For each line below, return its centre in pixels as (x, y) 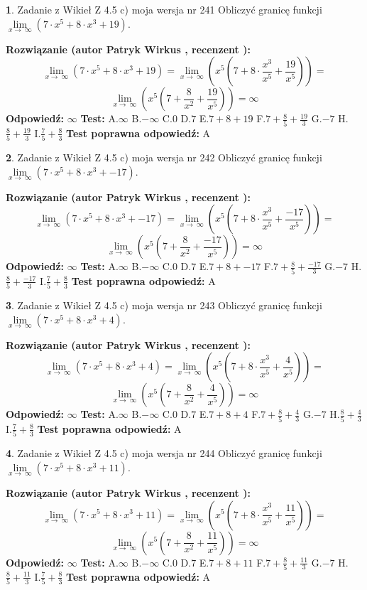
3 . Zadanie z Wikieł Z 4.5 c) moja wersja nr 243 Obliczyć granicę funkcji (164, 305)
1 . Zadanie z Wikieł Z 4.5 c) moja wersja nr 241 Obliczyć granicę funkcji (164, 9)
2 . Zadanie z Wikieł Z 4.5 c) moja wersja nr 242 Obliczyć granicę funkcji (164, 157)
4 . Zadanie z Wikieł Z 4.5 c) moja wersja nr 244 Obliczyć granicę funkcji (164, 453)
